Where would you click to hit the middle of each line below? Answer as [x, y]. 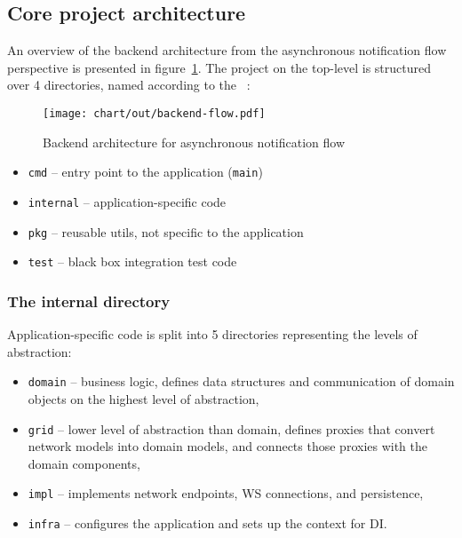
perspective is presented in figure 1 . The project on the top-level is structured [219, 67]
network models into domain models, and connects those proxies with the [228, 446]
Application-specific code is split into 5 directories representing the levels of [212, 334]
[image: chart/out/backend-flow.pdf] [154, 113]
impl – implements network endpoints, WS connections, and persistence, [226, 493]
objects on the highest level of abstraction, [143, 398]
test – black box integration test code [132, 261]
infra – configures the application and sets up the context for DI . [207, 523]
